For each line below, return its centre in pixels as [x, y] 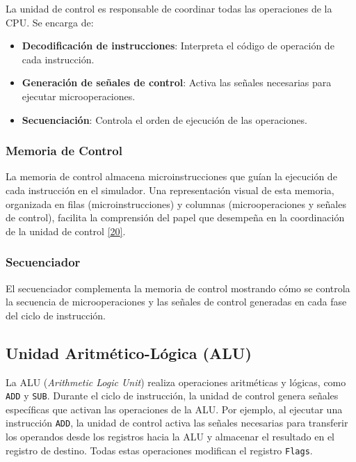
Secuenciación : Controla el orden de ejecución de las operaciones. [164, 119]
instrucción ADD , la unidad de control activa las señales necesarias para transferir [177, 423]
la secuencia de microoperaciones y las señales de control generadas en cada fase [176, 302]
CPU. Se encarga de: [50, 22]
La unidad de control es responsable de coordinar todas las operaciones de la [169, 8]
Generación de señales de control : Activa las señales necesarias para [177, 82]
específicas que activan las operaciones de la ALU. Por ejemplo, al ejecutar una [174, 409]
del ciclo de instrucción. [56, 315]
